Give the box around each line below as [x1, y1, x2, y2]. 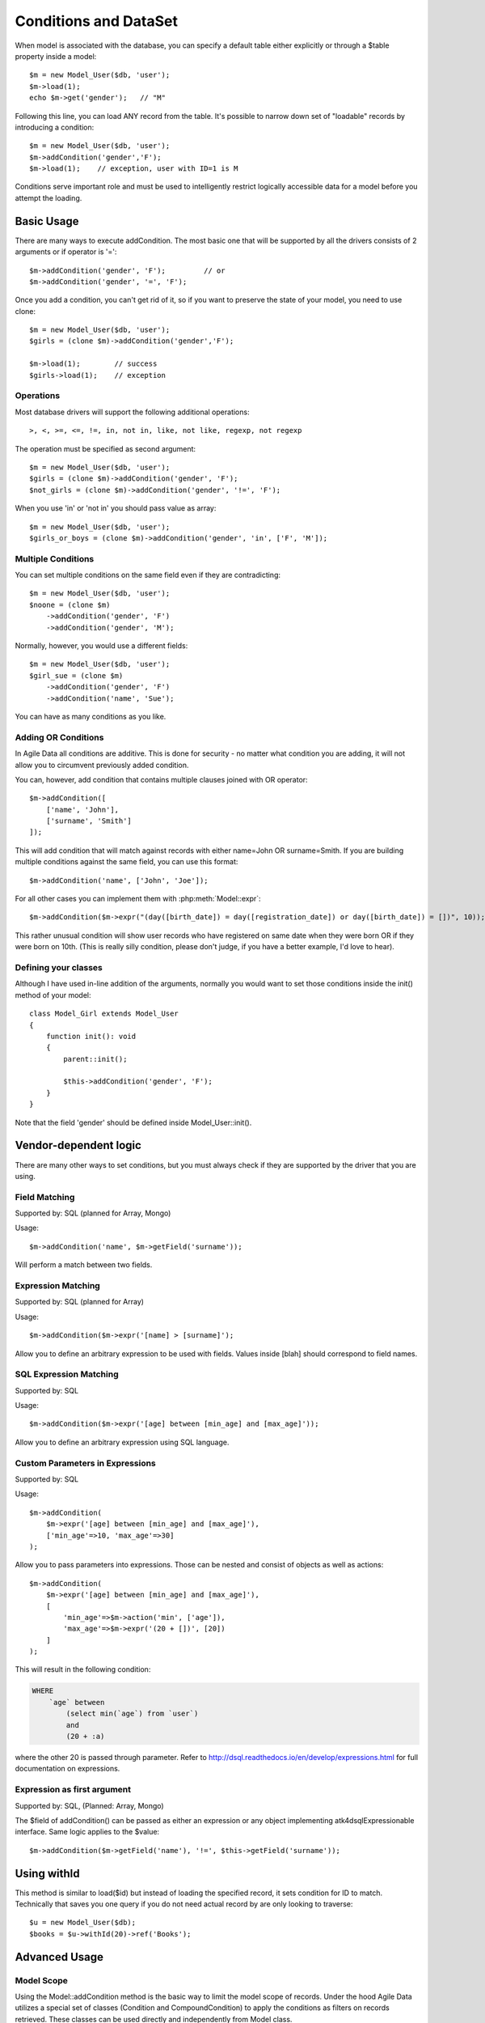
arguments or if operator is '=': [15, 247, 117, 257]
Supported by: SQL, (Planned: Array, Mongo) [15, 1800, 165, 1810]
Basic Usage [15, 214, 79, 228]
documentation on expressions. [15, 1764, 120, 1774]
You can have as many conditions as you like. [15, 711, 167, 721]
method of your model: [15, 990, 91, 999]
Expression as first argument [15, 1784, 132, 1796]
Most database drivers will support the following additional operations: [15, 407, 250, 417]
